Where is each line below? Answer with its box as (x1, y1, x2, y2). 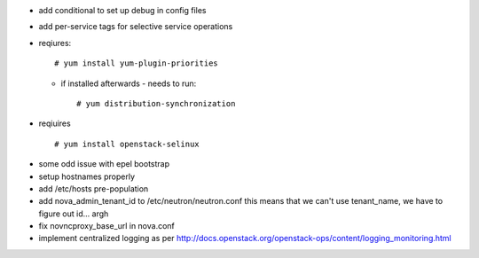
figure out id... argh (38, 208, 109, 219)
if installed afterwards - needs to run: (60, 78, 197, 89)
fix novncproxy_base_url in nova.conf (38, 221, 175, 231)
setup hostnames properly (38, 171, 136, 182)
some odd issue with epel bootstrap (38, 159, 170, 169)
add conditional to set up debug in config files (38, 5, 208, 15)
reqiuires (38, 118, 71, 129)
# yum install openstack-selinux (54, 138, 200, 149)
